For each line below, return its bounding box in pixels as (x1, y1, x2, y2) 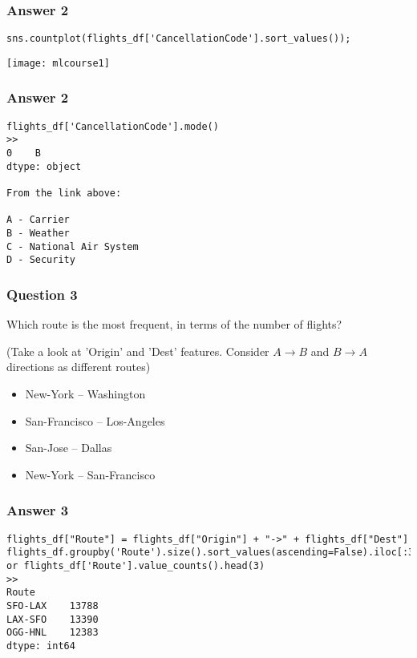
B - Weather (6, 228, 70, 239)
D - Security (6, 254, 75, 266)
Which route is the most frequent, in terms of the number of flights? (6, 316, 342, 333)
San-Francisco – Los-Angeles (25, 412, 165, 429)
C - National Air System (6, 240, 139, 252)
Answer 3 (6, 500, 69, 520)
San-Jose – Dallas (25, 439, 112, 456)
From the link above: (6, 188, 122, 200)
